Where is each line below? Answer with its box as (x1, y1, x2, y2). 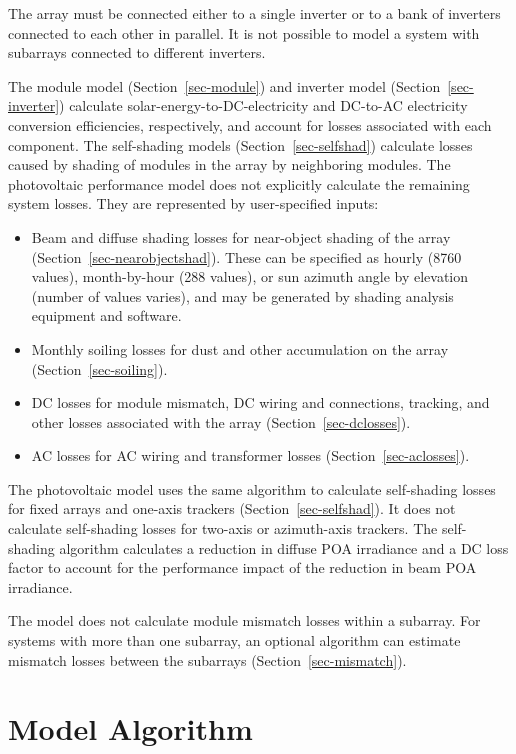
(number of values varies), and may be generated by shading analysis (31, 285, 454, 306)
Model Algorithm (8, 708, 253, 749)
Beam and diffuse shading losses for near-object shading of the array (31, 226, 451, 247)
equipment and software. (31, 305, 182, 326)
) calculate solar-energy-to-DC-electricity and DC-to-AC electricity (59, 95, 468, 116)
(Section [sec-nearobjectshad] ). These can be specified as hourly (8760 (31, 246, 462, 267)
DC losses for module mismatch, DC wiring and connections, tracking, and (31, 392, 490, 413)
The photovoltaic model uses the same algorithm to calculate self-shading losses (8, 478, 496, 499)
